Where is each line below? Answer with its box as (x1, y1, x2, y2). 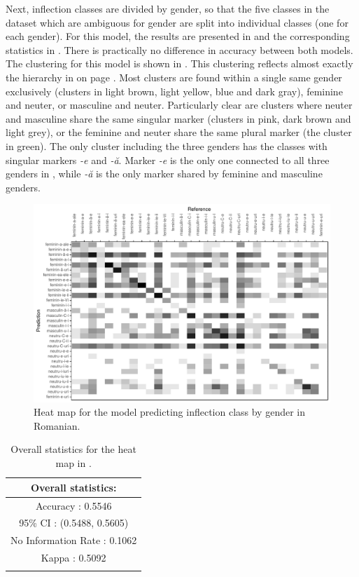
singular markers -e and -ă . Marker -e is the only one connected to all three (6, 152, 330, 167)
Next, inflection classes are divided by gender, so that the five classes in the (6, 1, 330, 15)
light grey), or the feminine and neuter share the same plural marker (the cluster (6, 125, 352, 140)
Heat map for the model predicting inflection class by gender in (34, 405, 305, 419)
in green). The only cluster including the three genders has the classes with (6, 138, 328, 153)
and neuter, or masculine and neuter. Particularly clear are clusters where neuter (6, 97, 353, 112)
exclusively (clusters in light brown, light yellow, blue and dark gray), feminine (6, 83, 343, 98)
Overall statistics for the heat (10, 442, 136, 456)
